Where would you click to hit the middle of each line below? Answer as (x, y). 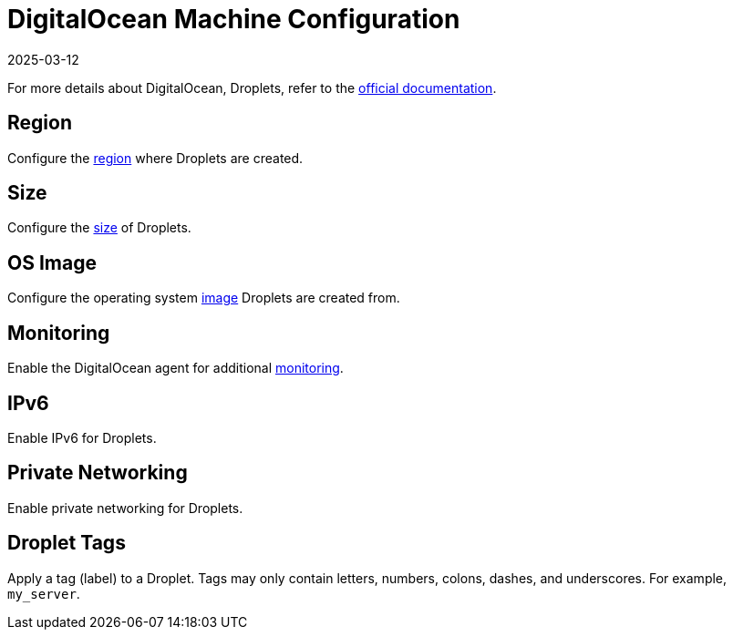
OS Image (52, 262)
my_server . (44, 593)
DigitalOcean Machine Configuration (234, 19)
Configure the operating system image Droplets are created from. (204, 298)
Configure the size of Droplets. (99, 228)
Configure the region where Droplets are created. (155, 158)
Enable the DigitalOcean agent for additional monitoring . (176, 368)
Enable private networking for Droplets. (125, 508)
